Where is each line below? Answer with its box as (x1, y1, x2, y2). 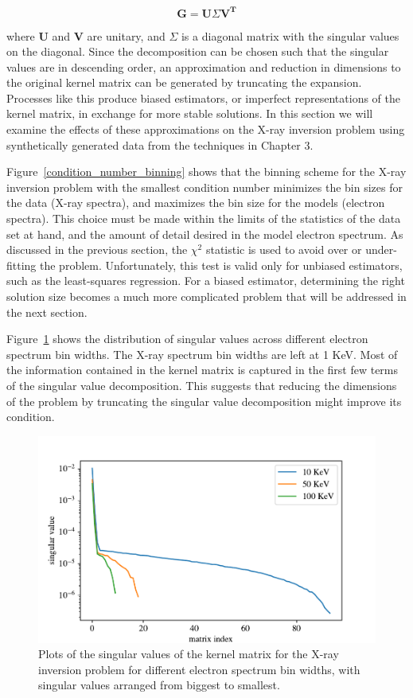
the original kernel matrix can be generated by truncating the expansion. (6, 74, 362, 91)
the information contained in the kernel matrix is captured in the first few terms (6, 361, 399, 378)
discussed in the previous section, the (6, 241, 188, 258)
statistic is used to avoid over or (205, 241, 362, 258)
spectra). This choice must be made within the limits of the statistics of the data (6, 210, 401, 227)
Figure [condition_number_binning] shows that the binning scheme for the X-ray (6, 163, 407, 180)
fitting (6, 256, 37, 273)
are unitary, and (87, 27, 166, 44)
